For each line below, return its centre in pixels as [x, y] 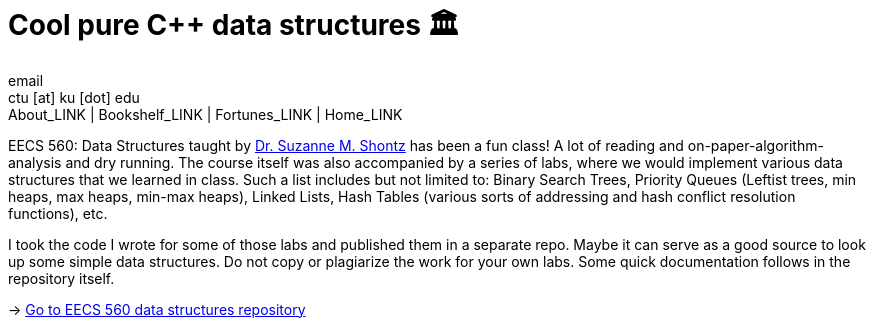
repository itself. [61, 278]
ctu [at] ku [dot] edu [74, 97]
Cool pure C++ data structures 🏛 [234, 25]
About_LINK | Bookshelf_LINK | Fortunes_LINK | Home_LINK [205, 114]
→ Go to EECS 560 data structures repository [157, 309]
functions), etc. [58, 213]
